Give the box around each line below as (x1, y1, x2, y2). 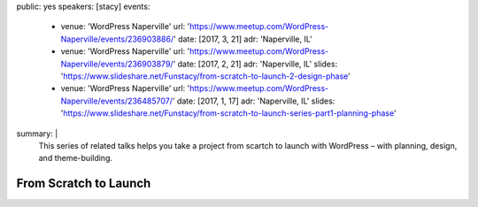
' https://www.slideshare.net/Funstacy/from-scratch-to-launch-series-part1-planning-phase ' (60, 108, 397, 119)
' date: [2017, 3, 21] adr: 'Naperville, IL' (173, 34, 313, 44)
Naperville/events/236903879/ (60, 58, 173, 69)
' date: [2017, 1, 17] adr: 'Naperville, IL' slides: (172, 96, 335, 106)
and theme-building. (38, 153, 113, 164)
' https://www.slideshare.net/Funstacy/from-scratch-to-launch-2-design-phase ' (60, 71, 351, 81)
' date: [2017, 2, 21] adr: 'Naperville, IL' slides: (173, 58, 338, 69)
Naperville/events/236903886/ (60, 34, 174, 44)
